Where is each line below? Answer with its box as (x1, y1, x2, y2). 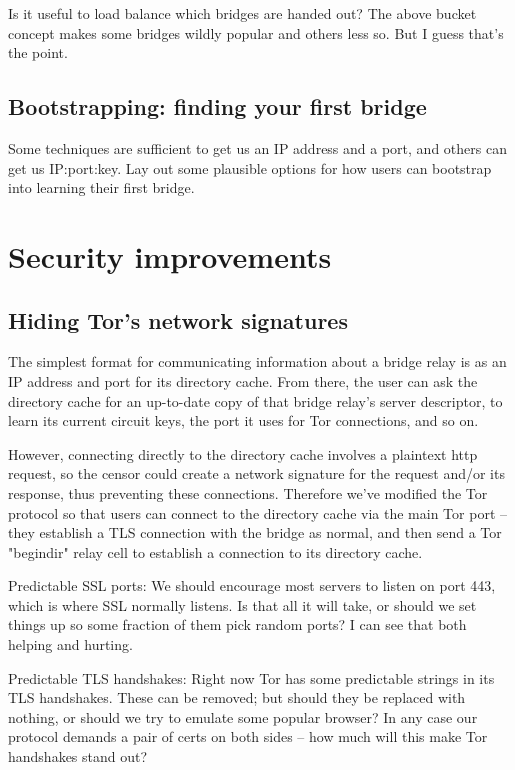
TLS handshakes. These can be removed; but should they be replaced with (8, 687, 466, 708)
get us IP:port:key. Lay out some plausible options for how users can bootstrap (8, 157, 492, 178)
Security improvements (8, 235, 332, 276)
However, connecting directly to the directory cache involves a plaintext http (8, 443, 478, 464)
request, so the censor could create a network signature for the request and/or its (8, 463, 505, 484)
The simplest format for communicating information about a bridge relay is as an (8, 351, 507, 372)
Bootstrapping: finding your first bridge (8, 91, 427, 122)
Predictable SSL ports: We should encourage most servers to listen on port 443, (8, 575, 496, 596)
